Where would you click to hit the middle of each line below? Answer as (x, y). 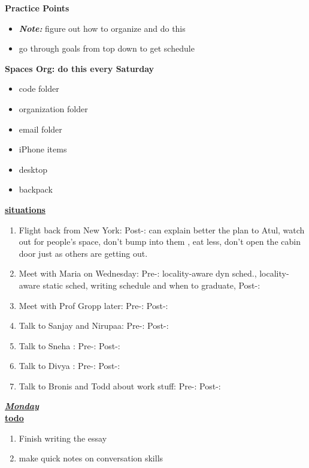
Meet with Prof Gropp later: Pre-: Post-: (93, 305)
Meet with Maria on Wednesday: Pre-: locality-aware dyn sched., (138, 273)
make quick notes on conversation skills (91, 458)
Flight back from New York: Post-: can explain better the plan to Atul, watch (162, 229)
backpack (36, 189)
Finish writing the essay (63, 438)
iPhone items (43, 149)
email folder (40, 129)
